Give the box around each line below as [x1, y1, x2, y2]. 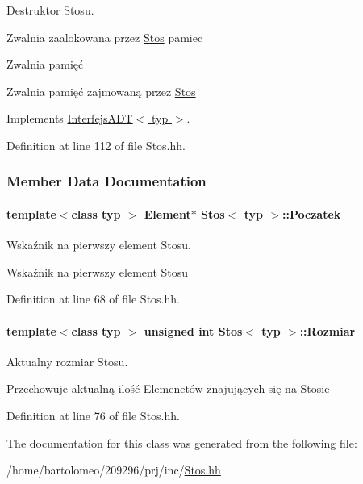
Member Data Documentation [6, 171, 207, 191]
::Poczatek [282, 206, 341, 222]
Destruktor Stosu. [6, 2, 94, 18]
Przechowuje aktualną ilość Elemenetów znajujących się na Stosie [6, 380, 330, 397]
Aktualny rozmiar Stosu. [6, 353, 128, 369]
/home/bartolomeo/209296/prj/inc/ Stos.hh [6, 461, 221, 478]
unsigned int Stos [144, 322, 243, 339]
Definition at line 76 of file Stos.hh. [6, 407, 180, 423]
